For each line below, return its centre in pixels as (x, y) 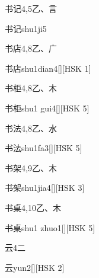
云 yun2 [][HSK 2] (35, 267)
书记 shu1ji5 (26, 28)
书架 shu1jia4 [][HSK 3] (45, 188)
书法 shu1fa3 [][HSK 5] (44, 148)
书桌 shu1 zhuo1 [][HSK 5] (50, 227)
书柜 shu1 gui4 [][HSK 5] (47, 108)
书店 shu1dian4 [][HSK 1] (48, 68)
